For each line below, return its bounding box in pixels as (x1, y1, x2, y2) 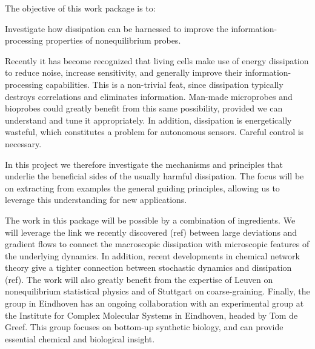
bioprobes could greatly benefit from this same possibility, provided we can (5, 102, 283, 115)
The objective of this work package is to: (5, 2, 156, 14)
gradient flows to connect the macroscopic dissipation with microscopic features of (5, 238, 310, 250)
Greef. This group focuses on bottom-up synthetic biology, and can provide (5, 321, 283, 333)
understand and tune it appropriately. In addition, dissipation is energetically (5, 113, 292, 126)
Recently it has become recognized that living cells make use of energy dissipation (5, 54, 309, 67)
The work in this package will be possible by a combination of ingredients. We (5, 213, 296, 226)
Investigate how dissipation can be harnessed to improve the (5, 22, 228, 35)
